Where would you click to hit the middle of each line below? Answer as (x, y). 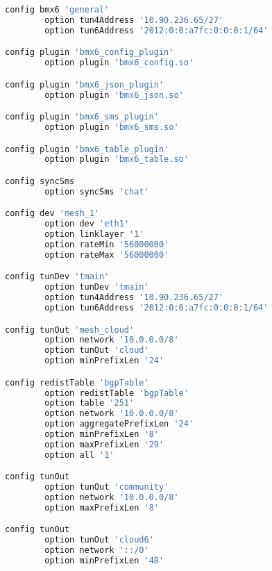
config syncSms (40, 181)
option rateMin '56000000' (107, 244)
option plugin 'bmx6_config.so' (119, 63)
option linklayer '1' (94, 234)
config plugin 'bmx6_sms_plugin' (82, 117)
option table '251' (90, 403)
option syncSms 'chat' (97, 191)
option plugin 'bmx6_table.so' (117, 159)
